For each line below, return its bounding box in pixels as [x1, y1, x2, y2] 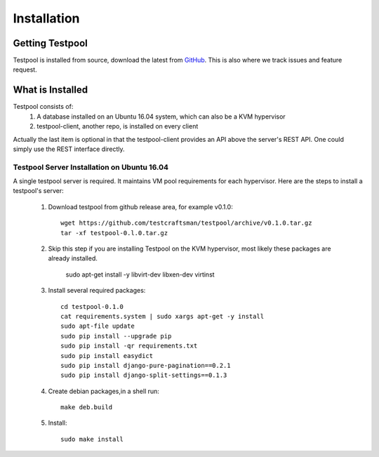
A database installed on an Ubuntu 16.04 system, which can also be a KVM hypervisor [36, 112, 286, 121]
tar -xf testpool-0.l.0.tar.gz [60, 229, 168, 237]
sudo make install [60, 435, 124, 443]
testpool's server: [13, 187, 64, 195]
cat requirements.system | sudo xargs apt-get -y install [60, 312, 265, 320]
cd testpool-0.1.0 [60, 303, 124, 310]
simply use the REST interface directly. [13, 145, 126, 153]
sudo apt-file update [60, 322, 135, 330]
